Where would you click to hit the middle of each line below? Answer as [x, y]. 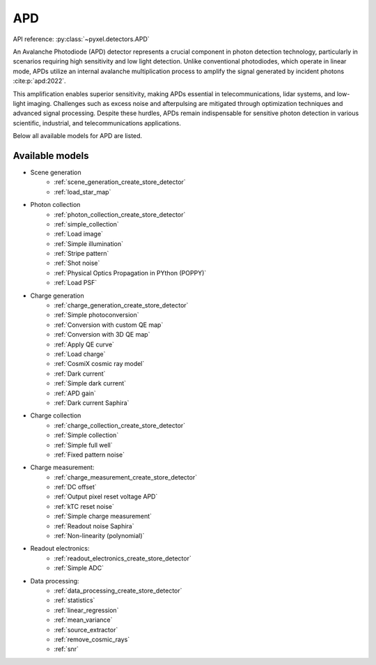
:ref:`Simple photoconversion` [96, 315]
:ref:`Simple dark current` [90, 383]
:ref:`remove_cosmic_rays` [92, 639]
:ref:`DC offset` [75, 487]
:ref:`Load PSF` [76, 283]
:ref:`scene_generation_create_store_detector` [120, 182]
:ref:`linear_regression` [86, 610]
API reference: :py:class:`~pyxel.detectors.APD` [81, 39]
